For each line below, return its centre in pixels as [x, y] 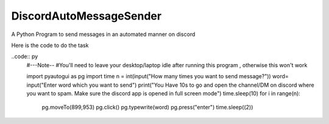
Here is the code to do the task [50, 45]
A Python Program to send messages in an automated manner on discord [103, 34]
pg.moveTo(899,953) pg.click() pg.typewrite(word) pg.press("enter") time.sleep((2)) [147, 108]
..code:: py [25, 57]
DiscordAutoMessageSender [86, 16]
